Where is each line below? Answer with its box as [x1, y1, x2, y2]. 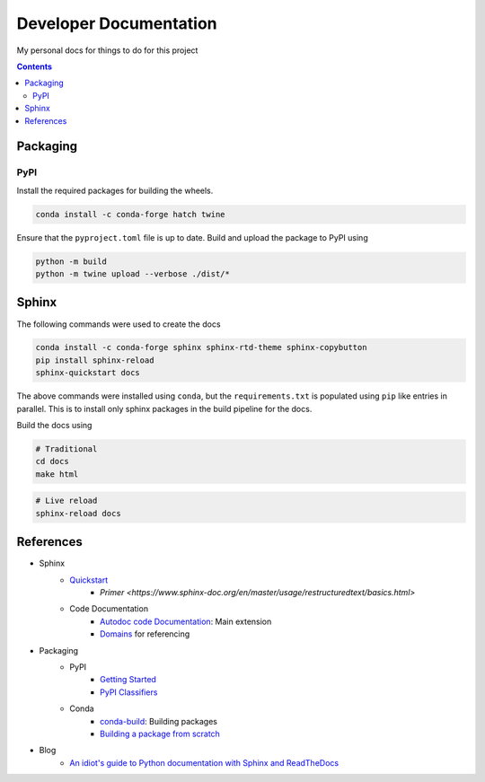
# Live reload [35, 496, 98, 506]
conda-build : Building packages [100, 716, 217, 726]
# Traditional [35, 444, 98, 454]
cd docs [35, 456, 69, 467]
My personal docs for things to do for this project [16, 45, 198, 56]
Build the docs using [16, 420, 93, 431]
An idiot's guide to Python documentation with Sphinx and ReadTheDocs [69, 757, 339, 768]
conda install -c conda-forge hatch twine [35, 209, 225, 219]
